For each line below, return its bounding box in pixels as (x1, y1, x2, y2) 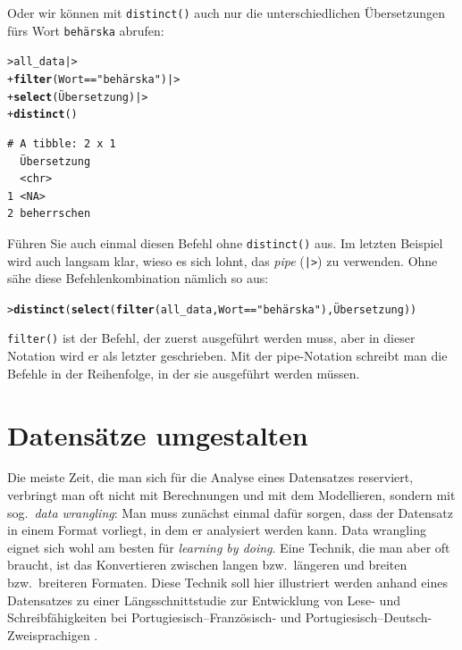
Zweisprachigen (7, 625, 90, 644)
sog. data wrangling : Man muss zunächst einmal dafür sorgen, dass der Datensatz (7, 503, 453, 521)
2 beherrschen (7, 207, 91, 221)
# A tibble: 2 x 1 (7, 137, 116, 150)
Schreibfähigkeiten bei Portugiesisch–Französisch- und (7, 608, 302, 627)
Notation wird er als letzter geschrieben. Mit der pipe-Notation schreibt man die (7, 346, 448, 365)
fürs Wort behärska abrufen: (7, 21, 164, 39)
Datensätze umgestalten (7, 416, 308, 453)
